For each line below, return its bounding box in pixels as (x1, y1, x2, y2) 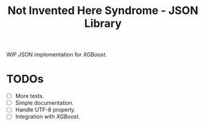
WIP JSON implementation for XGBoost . (6, 51, 107, 58)
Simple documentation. (15, 99, 74, 107)
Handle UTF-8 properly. (15, 106, 76, 113)
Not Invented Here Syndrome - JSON (7, 4, 198, 18)
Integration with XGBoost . (15, 113, 80, 121)
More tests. (15, 93, 44, 100)
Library (84, 16, 122, 30)
